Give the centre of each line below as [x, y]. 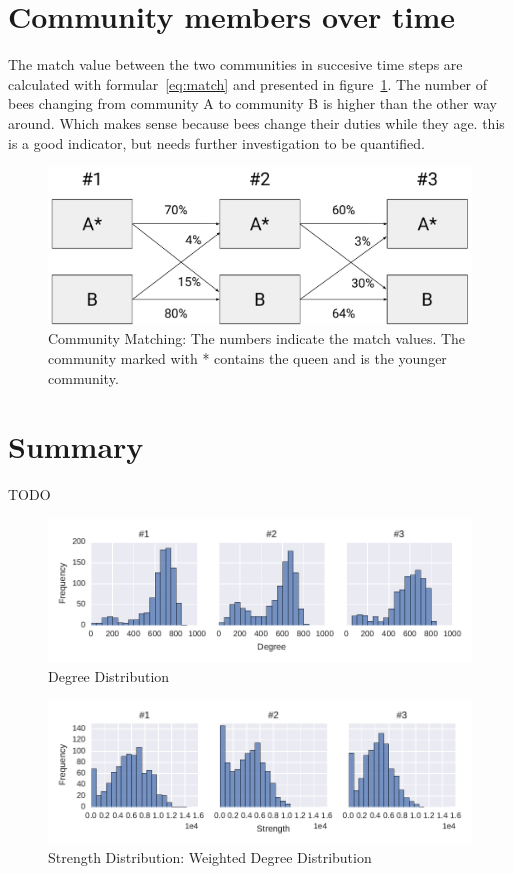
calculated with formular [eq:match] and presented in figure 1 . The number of [248, 83]
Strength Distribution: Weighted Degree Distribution [210, 857]
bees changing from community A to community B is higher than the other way [252, 103]
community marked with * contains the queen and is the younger [247, 358]
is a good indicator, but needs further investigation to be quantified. [216, 142]
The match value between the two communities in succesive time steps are [235, 64]
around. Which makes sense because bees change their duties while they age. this [256, 122]
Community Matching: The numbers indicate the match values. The [257, 338]
